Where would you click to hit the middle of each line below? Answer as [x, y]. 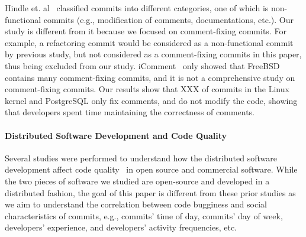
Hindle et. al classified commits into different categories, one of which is [137, 8]
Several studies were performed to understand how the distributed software [141, 158]
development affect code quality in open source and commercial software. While [151, 169]
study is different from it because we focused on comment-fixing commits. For [146, 31]
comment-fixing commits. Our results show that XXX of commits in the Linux [147, 89]
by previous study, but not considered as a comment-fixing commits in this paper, [153, 54]
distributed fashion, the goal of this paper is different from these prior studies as [150, 192]
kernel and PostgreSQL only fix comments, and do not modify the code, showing [151, 100]
